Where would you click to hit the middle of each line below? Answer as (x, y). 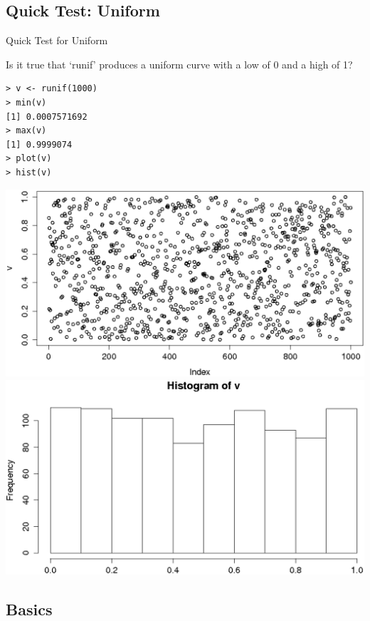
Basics (29, 609)
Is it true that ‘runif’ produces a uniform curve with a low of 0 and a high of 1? (179, 64)
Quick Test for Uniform (57, 40)
